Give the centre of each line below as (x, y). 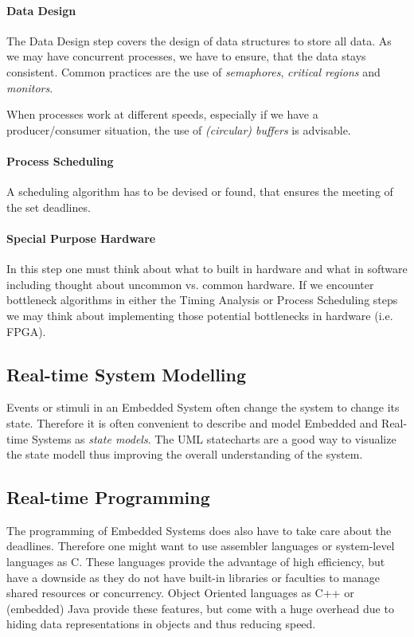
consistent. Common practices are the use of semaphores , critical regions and (193, 71)
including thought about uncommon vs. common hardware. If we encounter (190, 284)
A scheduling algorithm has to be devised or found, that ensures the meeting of (200, 191)
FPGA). (26, 331)
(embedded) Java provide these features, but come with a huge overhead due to (200, 608)
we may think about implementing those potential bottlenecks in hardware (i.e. (200, 315)
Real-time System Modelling (127, 374)
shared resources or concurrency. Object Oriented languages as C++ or (180, 593)
